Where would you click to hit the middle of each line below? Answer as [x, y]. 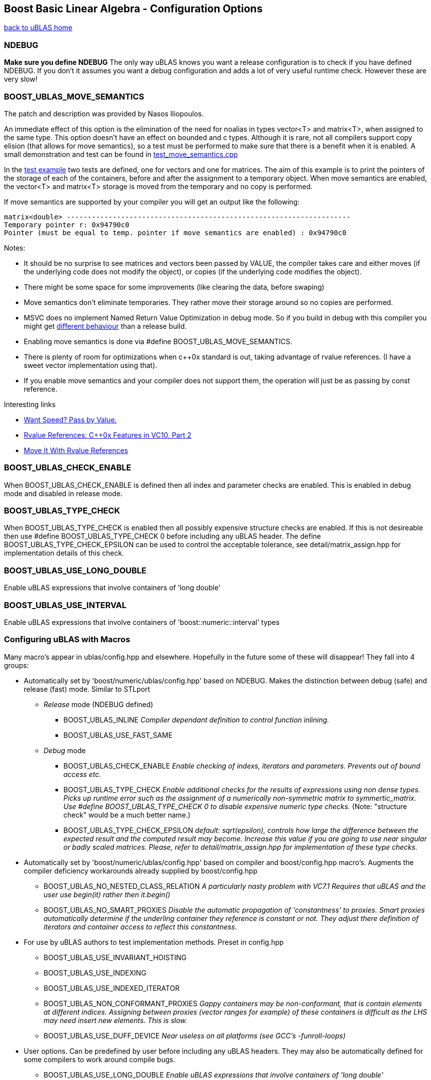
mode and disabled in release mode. [63, 493]
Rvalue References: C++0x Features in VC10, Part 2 [108, 435]
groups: [17, 665]
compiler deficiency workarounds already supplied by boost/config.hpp [141, 871]
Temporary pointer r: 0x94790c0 [67, 225]
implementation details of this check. [64, 553]
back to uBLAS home [38, 28]
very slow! [21, 79]
